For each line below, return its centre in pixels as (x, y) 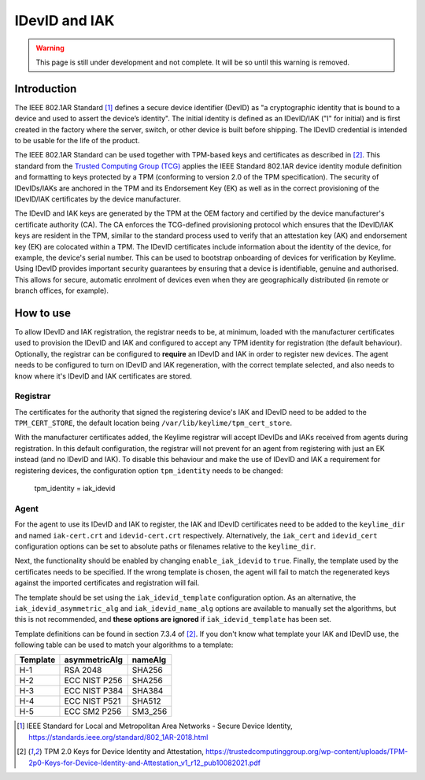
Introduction (46, 89)
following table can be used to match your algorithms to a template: (124, 645)
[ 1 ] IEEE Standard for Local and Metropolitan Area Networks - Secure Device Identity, (155, 726)
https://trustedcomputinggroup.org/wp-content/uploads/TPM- (307, 752)
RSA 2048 (83, 671)
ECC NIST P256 (93, 681)
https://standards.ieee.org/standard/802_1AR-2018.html (118, 737)
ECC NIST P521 (92, 701)
